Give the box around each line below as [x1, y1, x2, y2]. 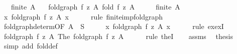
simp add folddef [4, 40, 58, 51]
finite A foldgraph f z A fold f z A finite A [11, 1, 180, 11]
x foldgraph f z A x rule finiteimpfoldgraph [4, 11, 163, 21]
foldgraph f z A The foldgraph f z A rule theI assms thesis [4, 30, 233, 41]
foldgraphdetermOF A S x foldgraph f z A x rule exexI [4, 21, 224, 31]
